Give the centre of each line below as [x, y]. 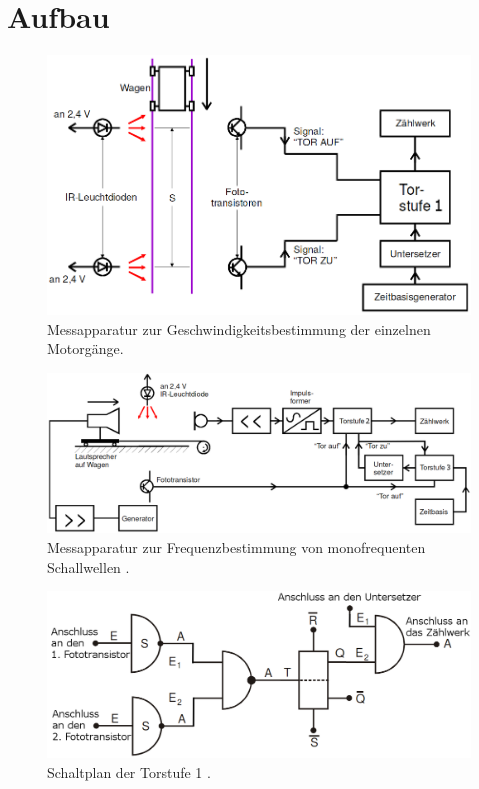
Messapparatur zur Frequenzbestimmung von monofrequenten [236, 547]
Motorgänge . [85, 348]
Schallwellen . [88, 566]
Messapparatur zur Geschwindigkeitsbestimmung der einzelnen [239, 328]
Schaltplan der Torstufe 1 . [129, 771]
